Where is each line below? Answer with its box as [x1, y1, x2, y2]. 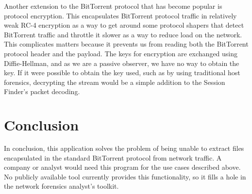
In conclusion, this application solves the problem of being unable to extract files [4, 143, 244, 153]
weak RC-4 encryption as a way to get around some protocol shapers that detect [4, 20, 244, 30]
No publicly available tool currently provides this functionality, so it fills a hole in [4, 171, 246, 181]
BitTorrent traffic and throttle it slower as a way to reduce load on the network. [4, 29, 242, 39]
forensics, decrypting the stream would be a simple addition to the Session [4, 77, 225, 87]
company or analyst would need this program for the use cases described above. [4, 162, 241, 172]
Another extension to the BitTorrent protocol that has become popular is [4, 1, 222, 11]
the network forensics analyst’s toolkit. [4, 181, 119, 191]
